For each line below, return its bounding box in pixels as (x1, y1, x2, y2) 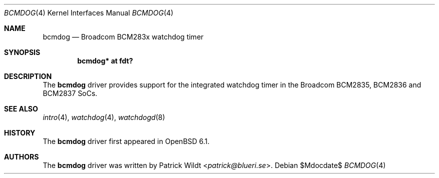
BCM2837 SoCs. (43, 89, 98, 97)
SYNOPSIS (4, 48, 41, 56)
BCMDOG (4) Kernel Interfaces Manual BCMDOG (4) (4, 8, 173, 17)
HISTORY (4, 128, 36, 137)
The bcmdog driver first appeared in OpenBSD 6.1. (43, 137, 210, 145)
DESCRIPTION (4, 72, 52, 80)
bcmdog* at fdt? (77, 56, 133, 65)
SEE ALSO (4, 104, 38, 113)
